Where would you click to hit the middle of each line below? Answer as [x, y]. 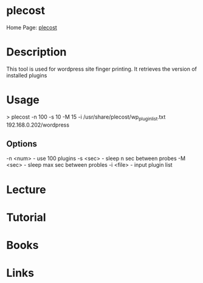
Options [22, 144]
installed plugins [27, 75]
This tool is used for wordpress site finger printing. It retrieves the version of [102, 69]
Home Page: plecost [32, 27]
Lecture [26, 190]
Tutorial [26, 217]
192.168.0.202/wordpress [38, 125]
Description [36, 52]
